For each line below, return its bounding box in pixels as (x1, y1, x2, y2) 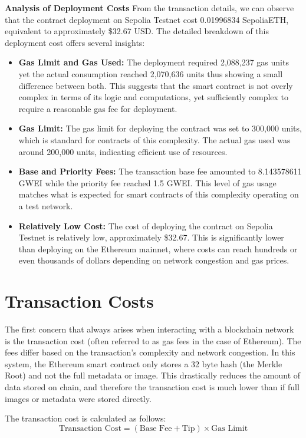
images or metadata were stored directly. (5, 392, 152, 404)
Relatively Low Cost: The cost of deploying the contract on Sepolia (18, 219, 273, 232)
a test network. (18, 199, 73, 212)
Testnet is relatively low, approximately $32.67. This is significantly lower (18, 231, 284, 243)
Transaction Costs (5, 289, 154, 313)
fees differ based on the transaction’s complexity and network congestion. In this (5, 346, 295, 358)
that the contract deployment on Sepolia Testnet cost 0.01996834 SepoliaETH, (5, 13, 289, 25)
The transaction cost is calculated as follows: (5, 412, 166, 424)
